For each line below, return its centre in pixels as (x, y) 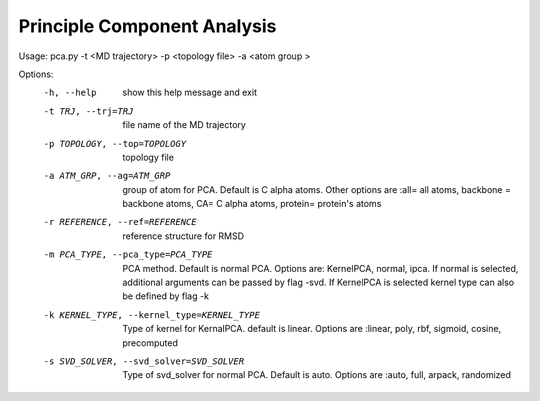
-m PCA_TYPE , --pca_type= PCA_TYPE (128, 254)
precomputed (150, 342)
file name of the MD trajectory (184, 125)
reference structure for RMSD (183, 236)
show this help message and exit (189, 92)
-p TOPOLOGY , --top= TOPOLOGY (115, 143)
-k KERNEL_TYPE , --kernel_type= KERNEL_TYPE (151, 314)
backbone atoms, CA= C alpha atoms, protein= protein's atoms (252, 204)
